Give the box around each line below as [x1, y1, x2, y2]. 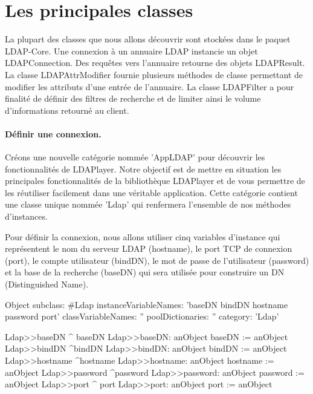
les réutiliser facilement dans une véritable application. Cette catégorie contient [5, 186, 298, 199]
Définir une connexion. [5, 127, 102, 140]
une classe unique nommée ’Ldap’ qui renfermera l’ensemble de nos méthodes [5, 198, 291, 211]
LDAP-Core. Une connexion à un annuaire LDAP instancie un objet [5, 44, 258, 57]
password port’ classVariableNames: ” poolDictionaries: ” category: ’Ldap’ [5, 310, 279, 323]
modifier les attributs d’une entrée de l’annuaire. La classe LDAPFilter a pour [5, 80, 294, 93]
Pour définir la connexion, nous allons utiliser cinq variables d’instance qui [5, 230, 280, 243]
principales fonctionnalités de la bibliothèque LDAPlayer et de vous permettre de [5, 174, 305, 187]
